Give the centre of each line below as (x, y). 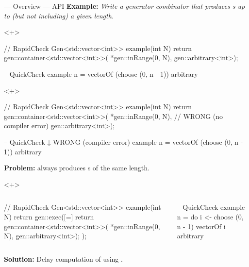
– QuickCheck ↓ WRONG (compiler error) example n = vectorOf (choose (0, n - (124, 142)
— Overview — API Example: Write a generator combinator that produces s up (124, 6)
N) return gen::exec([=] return (49, 216)
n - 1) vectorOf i (201, 226)
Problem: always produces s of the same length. (77, 168)
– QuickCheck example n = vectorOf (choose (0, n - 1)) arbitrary (101, 74)
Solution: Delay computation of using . (63, 259)
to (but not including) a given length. (59, 15)
